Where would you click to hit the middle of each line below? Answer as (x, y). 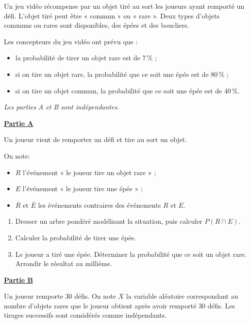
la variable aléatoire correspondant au (182, 296)
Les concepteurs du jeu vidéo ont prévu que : (71, 41)
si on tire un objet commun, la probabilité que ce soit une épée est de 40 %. (127, 90)
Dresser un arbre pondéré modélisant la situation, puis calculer (109, 221)
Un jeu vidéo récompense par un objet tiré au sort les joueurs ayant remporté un (124, 6)
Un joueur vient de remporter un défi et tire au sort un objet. (96, 139)
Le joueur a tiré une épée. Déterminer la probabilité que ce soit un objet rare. (131, 254)
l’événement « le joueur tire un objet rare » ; (90, 172)
